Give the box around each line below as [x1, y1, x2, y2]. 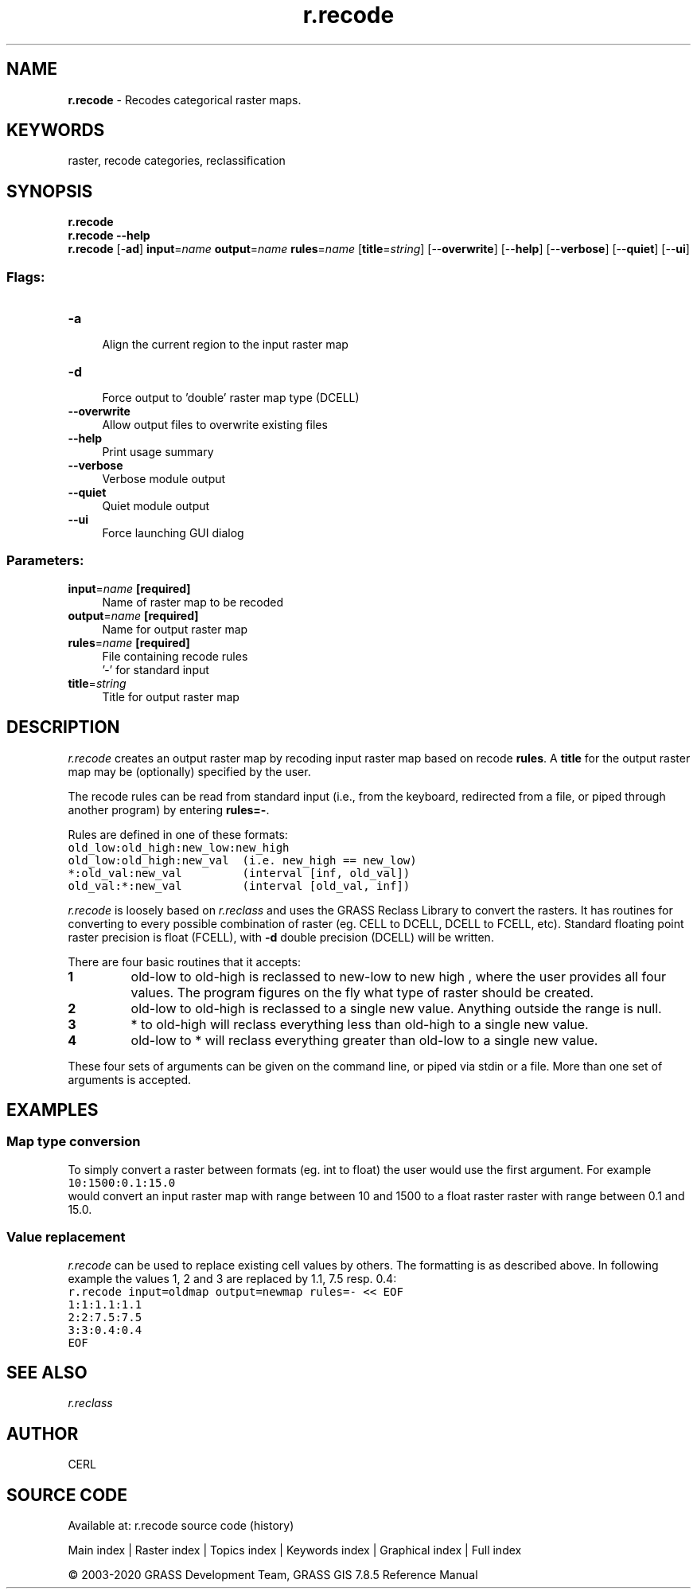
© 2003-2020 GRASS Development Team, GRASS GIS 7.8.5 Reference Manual [68, 1568, 478, 1582]
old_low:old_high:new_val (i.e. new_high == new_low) [68, 853, 417, 867]
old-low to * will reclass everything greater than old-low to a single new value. [130, 1031, 598, 1048]
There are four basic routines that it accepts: [68, 954, 301, 969]
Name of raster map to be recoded [102, 595, 283, 609]
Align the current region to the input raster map [102, 337, 348, 352]
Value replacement [6, 1229, 126, 1246]
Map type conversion [6, 1133, 141, 1150]
